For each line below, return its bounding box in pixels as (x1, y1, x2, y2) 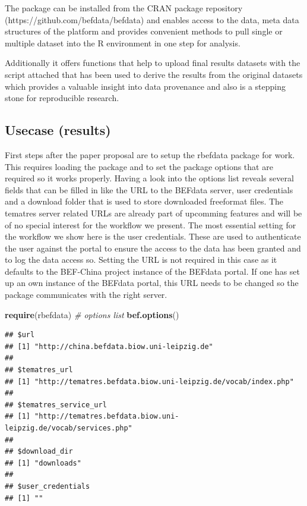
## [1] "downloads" (5, 458, 81, 467)
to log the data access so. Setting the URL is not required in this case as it (5, 253, 277, 266)
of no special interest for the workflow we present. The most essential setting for (5, 218, 296, 231)
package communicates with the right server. (5, 288, 167, 301)
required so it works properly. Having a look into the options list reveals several (5, 172, 294, 184)
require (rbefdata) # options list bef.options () (5, 308, 179, 320)
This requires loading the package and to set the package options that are (5, 160, 273, 172)
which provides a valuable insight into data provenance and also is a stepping (5, 80, 286, 92)
